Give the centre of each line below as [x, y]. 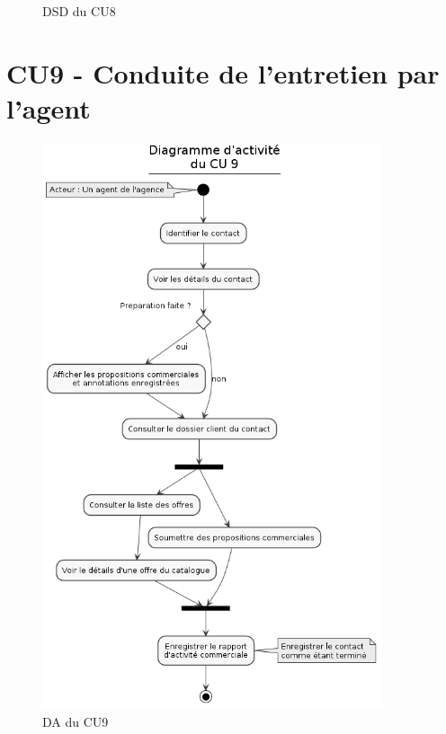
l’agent [49, 107]
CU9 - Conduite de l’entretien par [223, 72]
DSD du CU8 [79, 11]
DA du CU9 [76, 721]
